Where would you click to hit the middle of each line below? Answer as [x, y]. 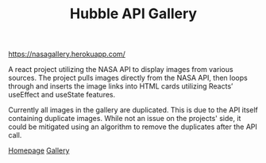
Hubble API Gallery [133, 14]
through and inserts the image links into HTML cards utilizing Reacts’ [121, 86]
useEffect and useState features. [62, 95]
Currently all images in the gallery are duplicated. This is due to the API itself [133, 110]
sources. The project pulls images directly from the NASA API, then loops [128, 78]
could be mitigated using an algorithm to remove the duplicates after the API [133, 127]
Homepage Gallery [39, 150]
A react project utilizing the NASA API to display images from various [121, 70]
